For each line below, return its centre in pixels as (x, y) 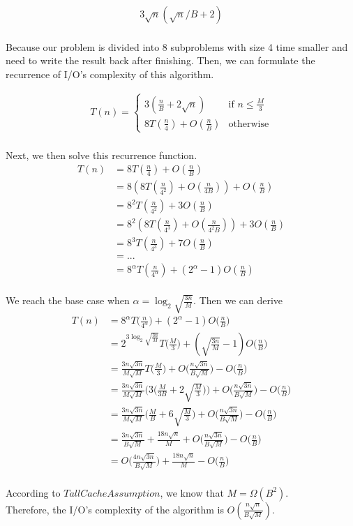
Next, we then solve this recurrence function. (102, 155)
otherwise (249, 124)
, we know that (192, 492)
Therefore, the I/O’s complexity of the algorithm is (115, 509)
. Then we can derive (238, 300)
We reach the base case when (68, 300)
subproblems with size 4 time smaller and (259, 46)
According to (33, 492)
